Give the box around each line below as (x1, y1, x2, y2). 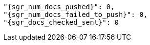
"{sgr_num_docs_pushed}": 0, (3, 3, 115, 11)
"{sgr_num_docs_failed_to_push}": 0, (3, 11, 148, 18)
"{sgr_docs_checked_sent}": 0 (3, 18, 119, 26)
